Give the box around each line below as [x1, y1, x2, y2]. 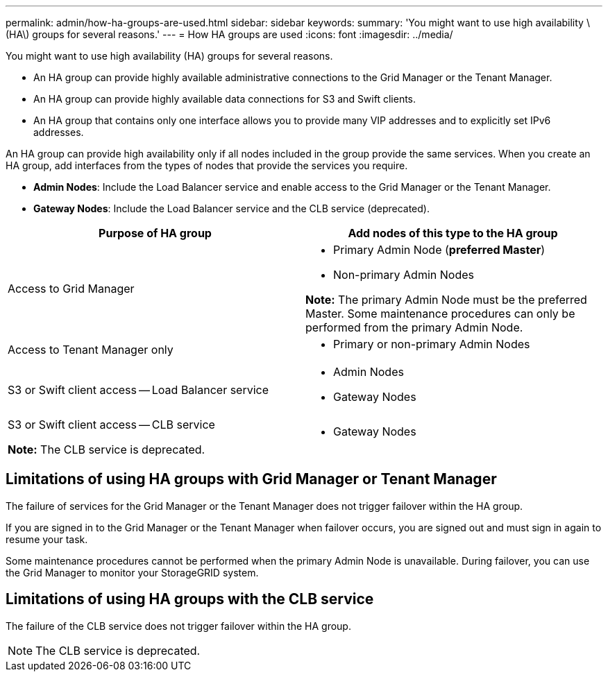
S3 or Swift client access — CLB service [8, 418, 215, 431]
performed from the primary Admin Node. [305, 320, 523, 334]
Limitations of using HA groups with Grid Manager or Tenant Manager [6, 470, 497, 488]
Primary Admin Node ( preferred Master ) [333, 243, 546, 257]
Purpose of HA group [99, 226, 212, 240]
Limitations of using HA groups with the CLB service [6, 590, 374, 608]
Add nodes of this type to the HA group [348, 226, 558, 240]
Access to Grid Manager [8, 282, 135, 295]
